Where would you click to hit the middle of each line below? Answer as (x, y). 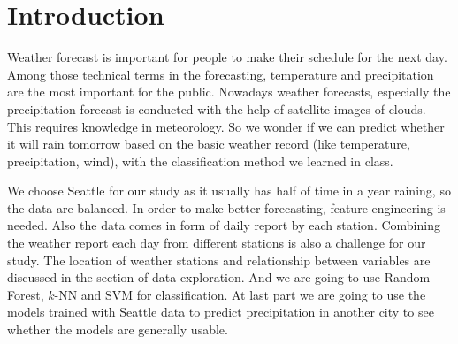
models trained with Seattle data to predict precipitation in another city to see (221, 312)
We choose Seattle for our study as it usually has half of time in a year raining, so (229, 191)
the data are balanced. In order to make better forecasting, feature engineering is (226, 207)
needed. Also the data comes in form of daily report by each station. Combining (224, 225)
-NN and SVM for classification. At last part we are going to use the (240, 294)
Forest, (26, 294)
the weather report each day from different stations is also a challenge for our (217, 243)
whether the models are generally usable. (118, 329)
